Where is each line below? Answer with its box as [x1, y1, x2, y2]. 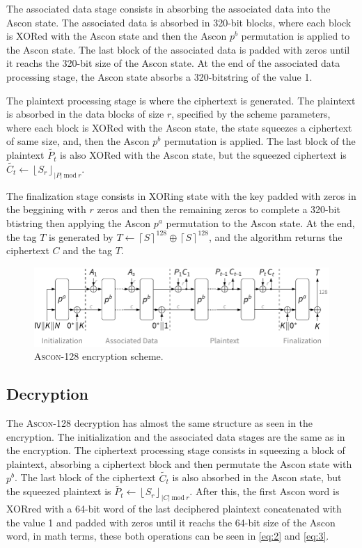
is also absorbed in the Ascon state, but [172, 470, 342, 485]
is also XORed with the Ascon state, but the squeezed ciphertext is [60, 148, 347, 162]
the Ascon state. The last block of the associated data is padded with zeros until [6, 42, 350, 56]
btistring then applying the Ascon [6, 216, 151, 230]
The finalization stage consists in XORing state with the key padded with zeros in [6, 188, 356, 203]
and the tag [63, 243, 113, 258]
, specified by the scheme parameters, [171, 107, 331, 121]
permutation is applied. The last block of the [164, 134, 356, 148]
